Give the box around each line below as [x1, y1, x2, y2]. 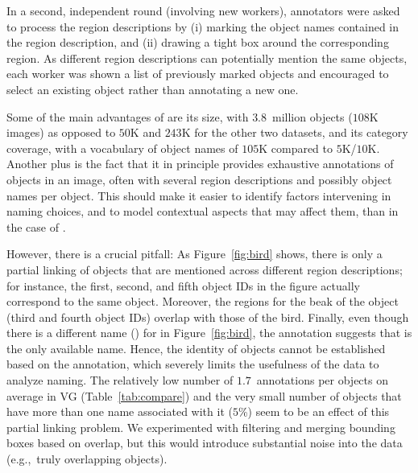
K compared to [259, 139, 333, 156]
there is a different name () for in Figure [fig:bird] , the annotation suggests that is [6, 324, 412, 341]
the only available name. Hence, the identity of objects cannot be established [6, 339, 386, 356]
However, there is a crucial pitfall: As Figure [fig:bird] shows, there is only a [6, 245, 383, 262]
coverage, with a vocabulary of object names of [6, 139, 238, 156]
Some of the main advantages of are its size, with [6, 108, 249, 125]
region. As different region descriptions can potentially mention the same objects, [6, 49, 408, 66]
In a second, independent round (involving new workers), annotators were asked [6, 2, 400, 19]
